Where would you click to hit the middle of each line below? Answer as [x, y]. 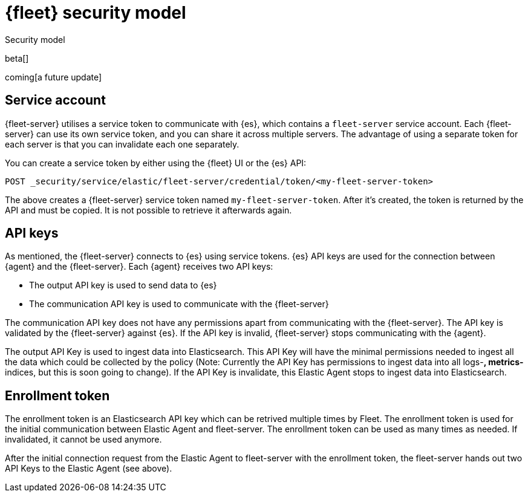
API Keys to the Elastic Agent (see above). [89, 469]
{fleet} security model [96, 13]
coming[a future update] [54, 77]
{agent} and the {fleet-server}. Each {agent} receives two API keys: [139, 267]
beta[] [17, 58]
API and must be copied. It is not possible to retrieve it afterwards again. [148, 210]
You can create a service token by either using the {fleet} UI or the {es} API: [156, 163]
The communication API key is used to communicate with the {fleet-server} [179, 304]
